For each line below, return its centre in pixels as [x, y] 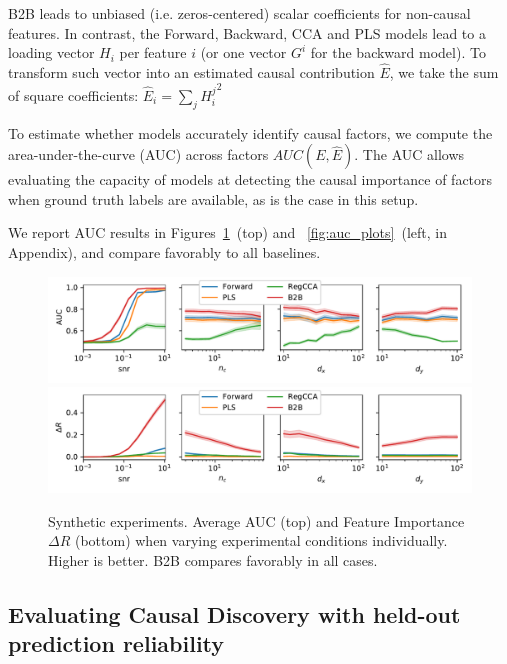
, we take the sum [444, 72]
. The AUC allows [409, 154]
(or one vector [243, 52]
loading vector [51, 52]
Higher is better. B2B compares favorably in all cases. [213, 560]
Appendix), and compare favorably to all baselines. [164, 252]
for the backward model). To [398, 52]
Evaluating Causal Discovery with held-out [234, 614]
